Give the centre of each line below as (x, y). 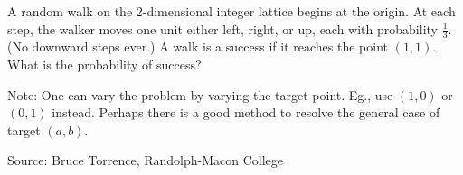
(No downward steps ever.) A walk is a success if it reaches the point (198, 46)
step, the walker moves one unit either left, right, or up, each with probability (222, 28)
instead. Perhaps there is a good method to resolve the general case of (246, 112)
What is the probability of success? (104, 64)
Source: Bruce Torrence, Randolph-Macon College (146, 160)
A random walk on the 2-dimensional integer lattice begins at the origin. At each (231, 11)
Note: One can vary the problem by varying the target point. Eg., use (200, 94)
